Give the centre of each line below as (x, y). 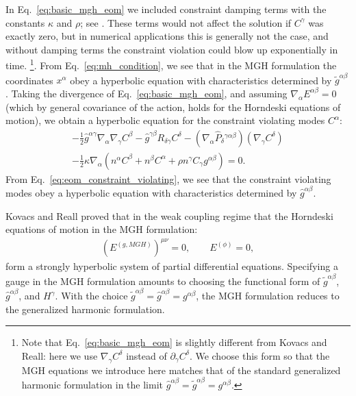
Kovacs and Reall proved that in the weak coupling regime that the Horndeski (169, 215)
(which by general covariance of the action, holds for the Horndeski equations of (173, 107)
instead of (147, 355)
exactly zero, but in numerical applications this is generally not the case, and (167, 36)
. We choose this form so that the (259, 355)
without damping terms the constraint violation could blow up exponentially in (172, 49)
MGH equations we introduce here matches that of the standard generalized (181, 370)
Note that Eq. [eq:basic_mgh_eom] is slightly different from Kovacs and (174, 342)
